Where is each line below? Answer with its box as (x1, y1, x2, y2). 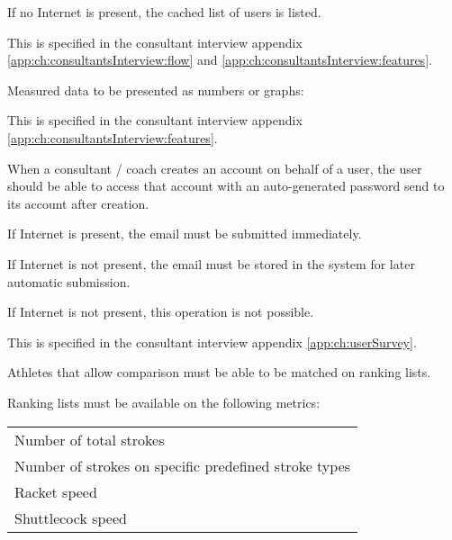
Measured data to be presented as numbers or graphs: (7, 80, 304, 99)
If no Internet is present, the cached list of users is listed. (7, 3, 321, 21)
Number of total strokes (14, 428, 165, 450)
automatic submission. (7, 272, 131, 291)
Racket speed (14, 481, 97, 502)
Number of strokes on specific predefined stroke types (14, 454, 351, 476)
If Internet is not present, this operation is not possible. (7, 302, 314, 321)
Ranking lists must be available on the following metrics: (7, 392, 321, 411)
